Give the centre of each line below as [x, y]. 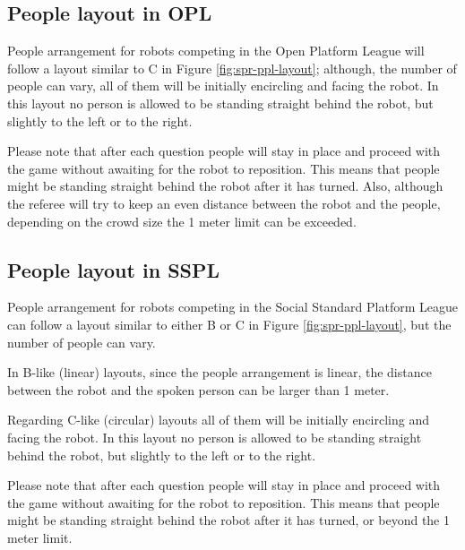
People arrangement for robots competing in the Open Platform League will [216, 51]
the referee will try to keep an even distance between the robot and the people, [224, 203]
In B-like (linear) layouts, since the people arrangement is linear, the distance [220, 372]
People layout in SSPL [114, 269]
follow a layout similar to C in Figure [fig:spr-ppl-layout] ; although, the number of [232, 68]
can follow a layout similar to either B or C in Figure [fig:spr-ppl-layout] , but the [229, 324]
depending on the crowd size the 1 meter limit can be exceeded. [182, 221]
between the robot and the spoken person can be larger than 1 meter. [198, 389]
